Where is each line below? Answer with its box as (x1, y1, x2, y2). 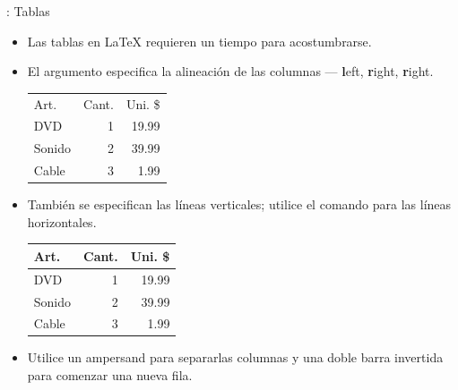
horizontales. (27, 212, 97, 231)
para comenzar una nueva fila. (27, 366, 193, 385)
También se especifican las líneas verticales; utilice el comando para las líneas (27, 195, 452, 214)
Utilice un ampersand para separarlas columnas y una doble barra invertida (27, 348, 444, 367)
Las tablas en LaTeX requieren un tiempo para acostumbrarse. (27, 31, 372, 50)
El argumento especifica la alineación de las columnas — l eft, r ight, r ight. (27, 62, 434, 81)
